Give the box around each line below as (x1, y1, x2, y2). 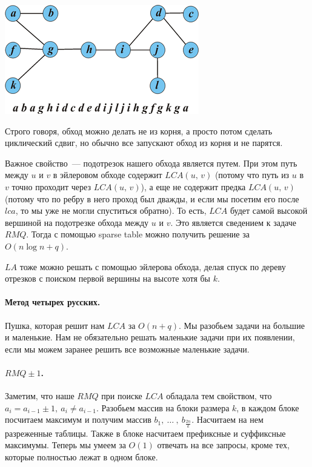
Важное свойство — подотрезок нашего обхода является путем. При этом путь (5, 156, 297, 169)
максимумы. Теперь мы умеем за (5, 439, 126, 451)
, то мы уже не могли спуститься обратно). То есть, (15, 204, 207, 217)
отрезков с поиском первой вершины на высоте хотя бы (5, 272, 211, 285)
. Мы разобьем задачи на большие (178, 319, 305, 331)
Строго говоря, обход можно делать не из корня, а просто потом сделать (5, 124, 273, 137)
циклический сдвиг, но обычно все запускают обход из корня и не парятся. (5, 136, 283, 149)
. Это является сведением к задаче (170, 216, 296, 228)
